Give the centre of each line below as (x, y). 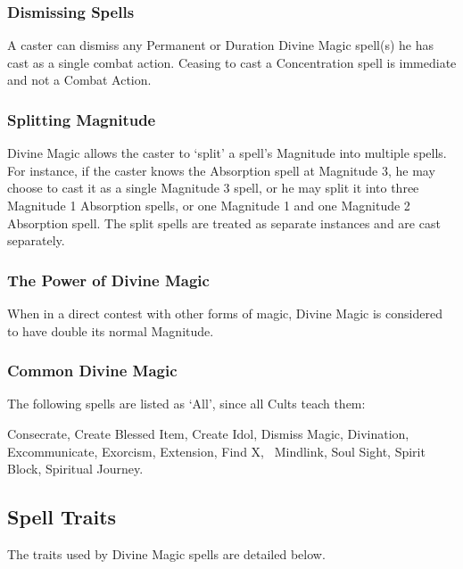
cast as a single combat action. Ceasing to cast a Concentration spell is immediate (232, 62)
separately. (36, 240)
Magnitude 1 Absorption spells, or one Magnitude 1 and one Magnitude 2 (209, 205)
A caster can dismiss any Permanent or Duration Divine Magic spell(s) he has (221, 45)
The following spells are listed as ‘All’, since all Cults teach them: (186, 404)
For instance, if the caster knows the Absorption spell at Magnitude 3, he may (221, 170)
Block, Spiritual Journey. (75, 469)
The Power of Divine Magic (108, 280)
